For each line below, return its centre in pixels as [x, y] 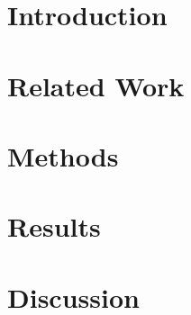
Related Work [96, 85]
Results [54, 226]
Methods [63, 155]
